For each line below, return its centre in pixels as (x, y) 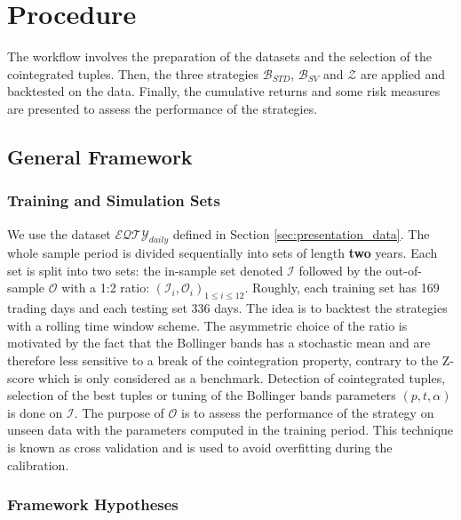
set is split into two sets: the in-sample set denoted (145, 270)
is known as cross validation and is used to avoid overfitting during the (200, 448)
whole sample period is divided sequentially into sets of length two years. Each (223, 253)
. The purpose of (119, 412)
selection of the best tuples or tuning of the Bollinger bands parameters (202, 395)
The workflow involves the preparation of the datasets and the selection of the (219, 56)
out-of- (404, 270)
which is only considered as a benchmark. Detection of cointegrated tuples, (242, 377)
